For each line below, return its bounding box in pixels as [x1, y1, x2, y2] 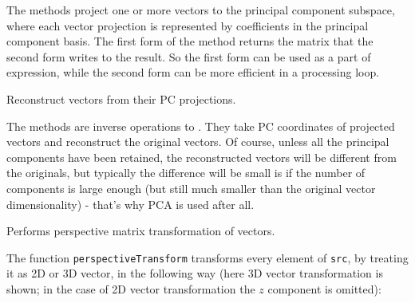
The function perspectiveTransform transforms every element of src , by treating [6, 249, 409, 266]
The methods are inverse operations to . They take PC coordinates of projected [6, 117, 395, 134]
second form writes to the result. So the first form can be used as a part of [6, 48, 371, 65]
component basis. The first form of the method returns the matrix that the [6, 33, 373, 49]
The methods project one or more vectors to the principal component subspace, [6, 2, 395, 18]
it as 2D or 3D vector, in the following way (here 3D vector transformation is [6, 265, 383, 281]
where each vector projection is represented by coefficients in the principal [6, 17, 369, 33]
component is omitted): [267, 280, 381, 297]
